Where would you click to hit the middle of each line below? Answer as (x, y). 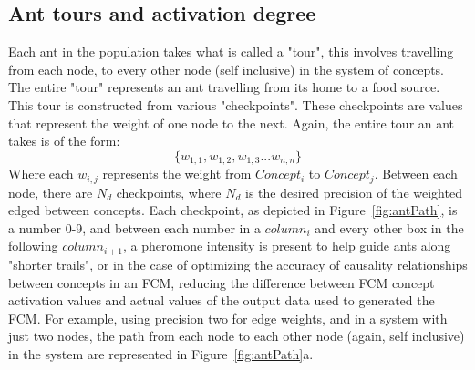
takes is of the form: (64, 141)
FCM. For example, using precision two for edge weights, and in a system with (228, 318)
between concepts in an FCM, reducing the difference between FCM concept (222, 282)
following (33, 246)
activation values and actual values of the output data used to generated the (222, 300)
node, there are (51, 192)
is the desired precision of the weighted (354, 192)
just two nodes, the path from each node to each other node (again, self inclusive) (237, 336)
